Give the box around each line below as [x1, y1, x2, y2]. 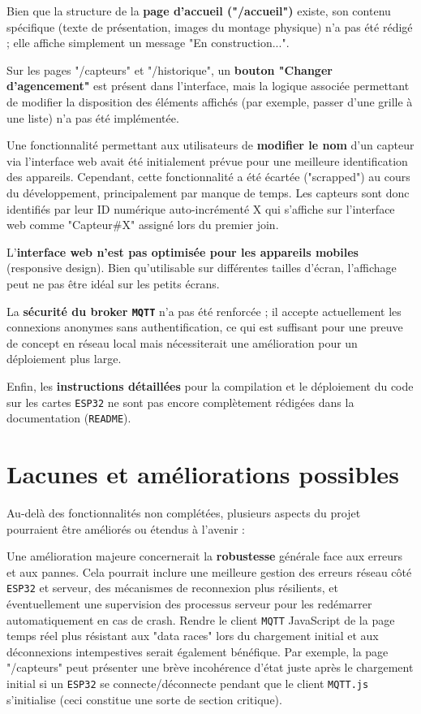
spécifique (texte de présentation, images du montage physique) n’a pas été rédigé [6, 18, 413, 35]
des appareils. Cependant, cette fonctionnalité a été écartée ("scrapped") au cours [6, 168, 410, 185]
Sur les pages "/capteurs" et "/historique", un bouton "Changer [6, 61, 333, 78]
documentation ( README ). [6, 409, 131, 426]
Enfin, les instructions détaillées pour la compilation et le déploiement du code [6, 377, 414, 394]
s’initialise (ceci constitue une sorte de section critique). [6, 690, 282, 708]
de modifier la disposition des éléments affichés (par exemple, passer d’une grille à [6, 93, 413, 110]
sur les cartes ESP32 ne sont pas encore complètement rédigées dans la [6, 393, 354, 410]
